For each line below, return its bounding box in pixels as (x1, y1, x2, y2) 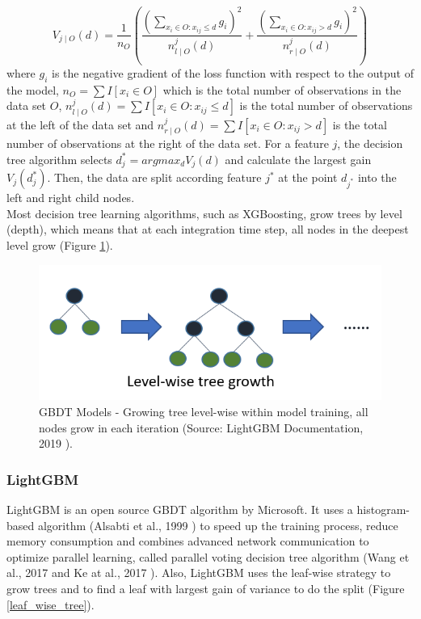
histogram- (356, 501, 410, 518)
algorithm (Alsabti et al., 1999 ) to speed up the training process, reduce (37, 516, 398, 533)
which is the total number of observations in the (162, 81, 402, 98)
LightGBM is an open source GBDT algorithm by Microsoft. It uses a (6, 501, 353, 518)
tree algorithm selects (6, 150, 112, 167)
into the (357, 169, 397, 186)
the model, (6, 81, 59, 98)
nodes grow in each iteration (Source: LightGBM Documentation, (39, 419, 364, 436)
